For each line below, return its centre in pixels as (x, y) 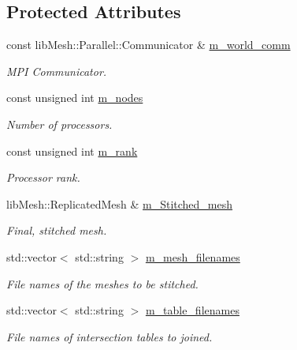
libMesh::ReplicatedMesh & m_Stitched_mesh (120, 203)
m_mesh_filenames (193, 256)
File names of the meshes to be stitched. (102, 283)
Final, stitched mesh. (57, 230)
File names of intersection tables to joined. (110, 336)
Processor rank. (43, 177)
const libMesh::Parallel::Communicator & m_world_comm (148, 45)
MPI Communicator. (57, 71)
